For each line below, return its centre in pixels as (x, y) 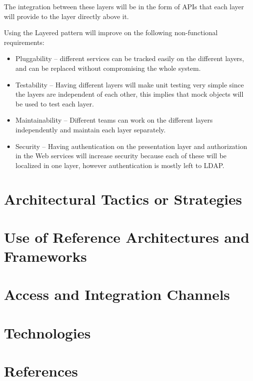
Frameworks (46, 256)
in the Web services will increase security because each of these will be (121, 156)
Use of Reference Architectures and (127, 237)
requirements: (24, 42)
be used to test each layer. (55, 103)
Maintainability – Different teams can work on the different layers (114, 120)
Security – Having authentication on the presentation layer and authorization (131, 146)
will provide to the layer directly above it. (67, 16)
